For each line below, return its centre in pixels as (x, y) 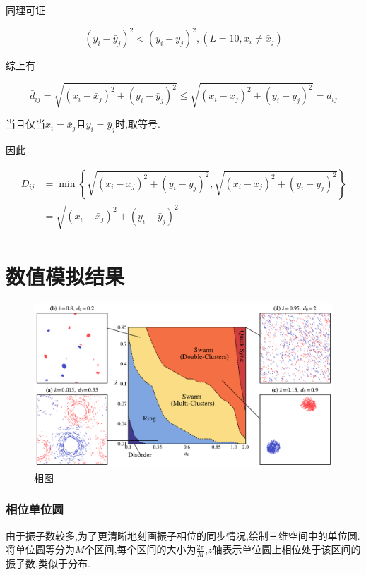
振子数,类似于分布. (48, 563)
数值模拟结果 (65, 276)
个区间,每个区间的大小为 (140, 549)
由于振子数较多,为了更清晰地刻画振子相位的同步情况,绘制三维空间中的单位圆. (183, 535)
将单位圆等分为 (40, 549)
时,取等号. (138, 124)
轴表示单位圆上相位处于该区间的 (287, 549)
